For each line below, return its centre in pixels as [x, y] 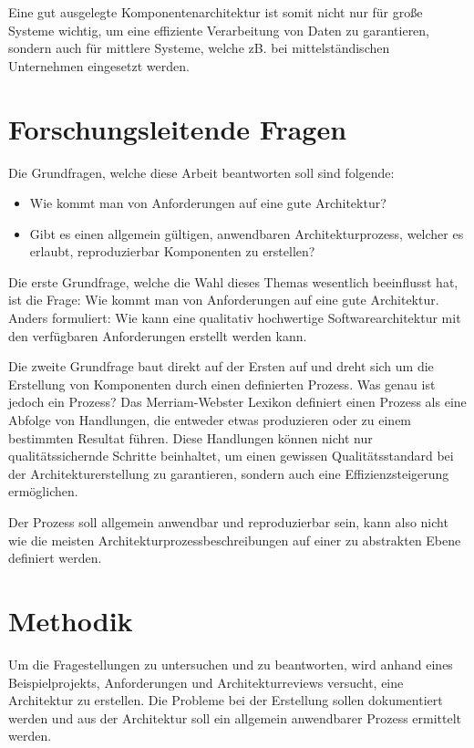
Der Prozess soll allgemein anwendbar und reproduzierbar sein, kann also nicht [228, 522]
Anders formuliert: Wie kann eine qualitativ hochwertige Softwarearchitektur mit [235, 318]
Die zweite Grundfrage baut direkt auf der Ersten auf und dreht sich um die [221, 366]
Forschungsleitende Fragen [178, 128]
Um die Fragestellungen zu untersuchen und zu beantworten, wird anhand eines [231, 664]
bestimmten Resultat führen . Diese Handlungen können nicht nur [191, 437]
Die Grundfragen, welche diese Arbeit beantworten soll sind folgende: [201, 172]
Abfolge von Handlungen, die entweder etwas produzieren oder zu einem [210, 420]
